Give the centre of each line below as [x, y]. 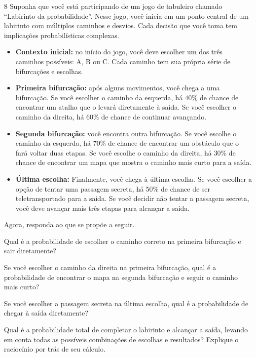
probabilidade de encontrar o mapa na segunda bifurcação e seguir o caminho [121, 277]
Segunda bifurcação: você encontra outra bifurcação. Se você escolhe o [126, 133]
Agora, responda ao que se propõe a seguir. [69, 224]
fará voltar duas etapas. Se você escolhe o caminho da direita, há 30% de [126, 152]
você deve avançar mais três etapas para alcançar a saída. [103, 208]
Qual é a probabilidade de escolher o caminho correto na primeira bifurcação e [123, 241]
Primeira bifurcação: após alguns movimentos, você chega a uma [118, 88]
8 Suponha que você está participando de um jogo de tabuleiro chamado [113, 6]
